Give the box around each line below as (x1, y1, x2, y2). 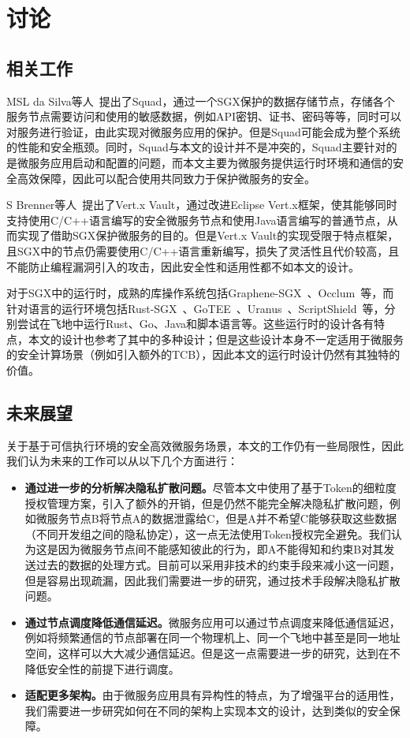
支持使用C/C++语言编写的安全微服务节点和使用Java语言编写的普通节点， (6, 211, 387, 228)
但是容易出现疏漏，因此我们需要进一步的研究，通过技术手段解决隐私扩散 (24, 572, 401, 588)
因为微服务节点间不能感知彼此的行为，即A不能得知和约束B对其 (58, 541, 384, 557)
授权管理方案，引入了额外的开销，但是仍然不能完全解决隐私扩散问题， (24, 494, 389, 511)
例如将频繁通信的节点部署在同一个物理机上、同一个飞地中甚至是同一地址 (24, 629, 401, 646)
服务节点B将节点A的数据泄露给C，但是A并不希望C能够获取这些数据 (47, 510, 397, 527)
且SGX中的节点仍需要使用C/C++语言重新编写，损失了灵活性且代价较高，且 (6, 242, 400, 259)
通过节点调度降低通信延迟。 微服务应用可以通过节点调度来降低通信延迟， (24, 613, 401, 630)
